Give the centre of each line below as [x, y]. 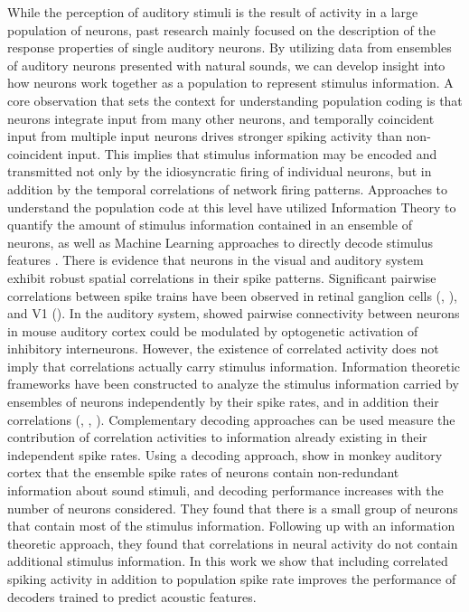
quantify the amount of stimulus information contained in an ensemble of [210, 225]
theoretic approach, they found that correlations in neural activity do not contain [233, 543]
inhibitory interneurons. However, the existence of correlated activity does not [223, 348]
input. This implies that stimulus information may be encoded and [252, 153]
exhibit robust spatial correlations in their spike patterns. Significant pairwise [222, 277]
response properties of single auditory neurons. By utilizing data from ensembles [230, 47]
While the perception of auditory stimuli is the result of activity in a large [213, 12]
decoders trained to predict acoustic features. [132, 596]
